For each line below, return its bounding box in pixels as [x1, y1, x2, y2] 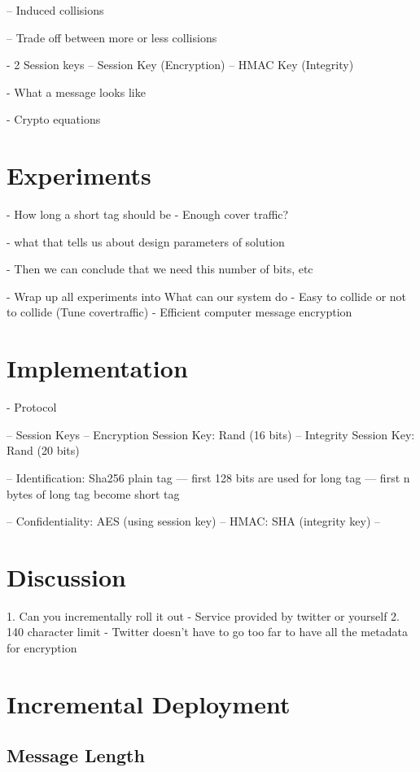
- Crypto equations [7, 111, 101, 128]
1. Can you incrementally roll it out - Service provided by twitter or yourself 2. [7, 607, 400, 624]
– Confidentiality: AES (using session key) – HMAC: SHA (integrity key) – [7, 512, 381, 530]
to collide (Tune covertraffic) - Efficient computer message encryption [7, 303, 352, 321]
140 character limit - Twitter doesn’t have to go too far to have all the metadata [7, 623, 408, 640]
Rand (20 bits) [7, 442, 80, 459]
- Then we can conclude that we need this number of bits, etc [7, 260, 313, 277]
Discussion [7, 560, 126, 593]
